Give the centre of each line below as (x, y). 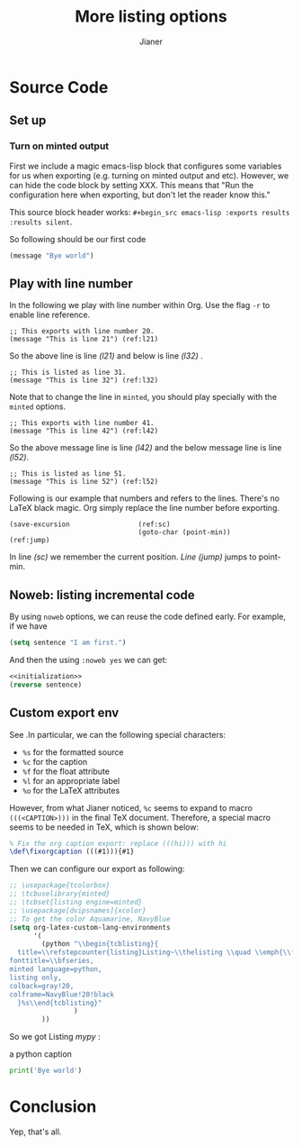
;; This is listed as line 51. (68, 474)
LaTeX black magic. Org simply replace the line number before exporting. (145, 508)
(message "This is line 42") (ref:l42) (84, 431)
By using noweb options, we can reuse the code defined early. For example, (147, 617)
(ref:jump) (30, 541)
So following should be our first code (78, 239)
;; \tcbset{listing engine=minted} (76, 903)
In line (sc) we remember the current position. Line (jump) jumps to (133, 557)
